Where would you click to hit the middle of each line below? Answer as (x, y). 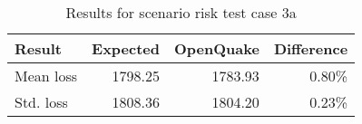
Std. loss (41, 102)
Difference (311, 48)
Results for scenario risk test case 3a (181, 12)
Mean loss (46, 76)
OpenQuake (217, 48)
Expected (126, 48)
